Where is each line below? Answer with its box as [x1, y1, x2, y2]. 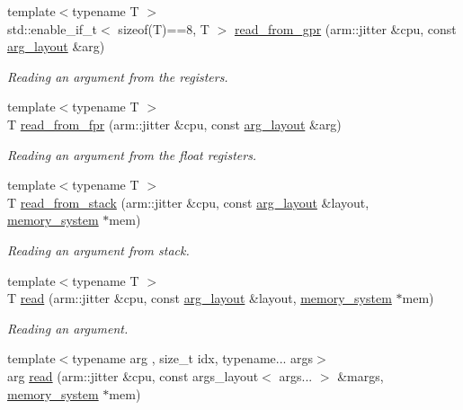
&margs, [337, 366, 384, 385]
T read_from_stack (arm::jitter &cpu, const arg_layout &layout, [7, 192, 370, 211]
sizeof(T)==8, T [118, 19, 209, 38]
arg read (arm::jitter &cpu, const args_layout [7, 366, 259, 385]
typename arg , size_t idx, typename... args [72, 349, 314, 368]
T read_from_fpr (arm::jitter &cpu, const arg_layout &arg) [7, 114, 342, 133]
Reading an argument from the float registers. [7, 145, 257, 164]
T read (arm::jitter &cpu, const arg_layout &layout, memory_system [7, 289, 392, 307]
